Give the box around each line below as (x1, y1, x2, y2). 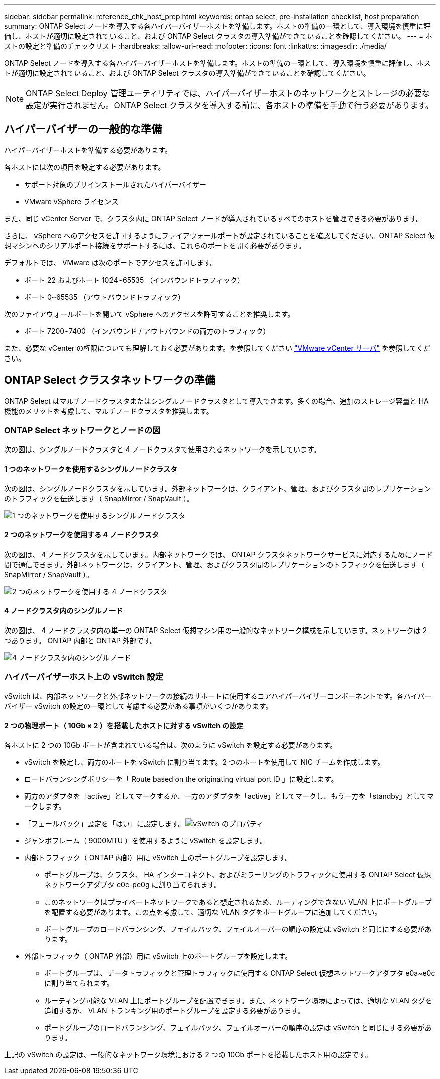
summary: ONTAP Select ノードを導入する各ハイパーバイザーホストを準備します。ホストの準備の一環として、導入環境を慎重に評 (4, 22, 431, 30)
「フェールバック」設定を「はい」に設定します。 (24, 819, 185, 828)
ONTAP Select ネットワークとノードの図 (4, 425, 161, 436)
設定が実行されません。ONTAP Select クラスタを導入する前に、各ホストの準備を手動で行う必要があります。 (26, 100, 433, 110)
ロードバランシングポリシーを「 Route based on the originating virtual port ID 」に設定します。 (24, 775, 338, 784)
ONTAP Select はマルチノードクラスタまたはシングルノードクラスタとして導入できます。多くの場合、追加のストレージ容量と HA (4, 396, 429, 405)
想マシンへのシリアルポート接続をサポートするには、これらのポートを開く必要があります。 (4, 241, 306, 250)
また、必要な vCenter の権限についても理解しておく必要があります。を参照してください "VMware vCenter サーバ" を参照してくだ (4, 343, 431, 352)
